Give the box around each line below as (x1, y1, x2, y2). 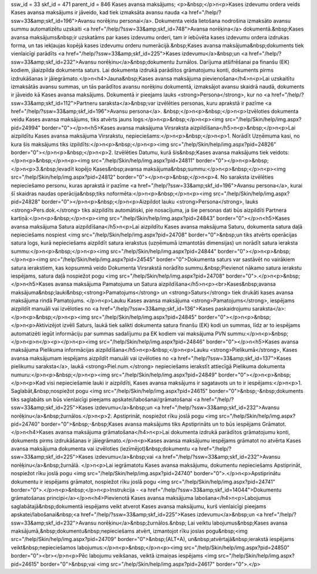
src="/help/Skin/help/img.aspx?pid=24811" (91, 157, 195, 164)
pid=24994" (11, 124, 41, 131)
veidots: (269, 149, 289, 156)
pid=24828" (11, 198, 41, 205)
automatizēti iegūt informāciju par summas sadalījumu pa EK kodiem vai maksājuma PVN (11, 330, 226, 337)
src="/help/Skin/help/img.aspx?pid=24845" (91, 313, 197, 321)
